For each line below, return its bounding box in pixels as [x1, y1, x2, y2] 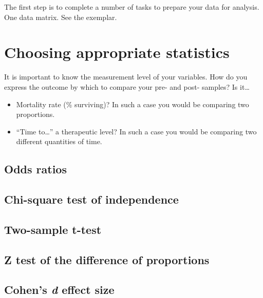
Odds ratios [4, 161, 67, 177]
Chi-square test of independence [4, 191, 179, 207]
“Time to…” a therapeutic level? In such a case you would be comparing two [16, 126, 257, 136]
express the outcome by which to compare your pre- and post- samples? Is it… [4, 81, 250, 92]
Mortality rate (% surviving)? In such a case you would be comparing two [16, 98, 249, 109]
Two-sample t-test [4, 221, 102, 237]
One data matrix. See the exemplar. [4, 11, 117, 22]
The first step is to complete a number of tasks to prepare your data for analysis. [4, 2, 259, 12]
